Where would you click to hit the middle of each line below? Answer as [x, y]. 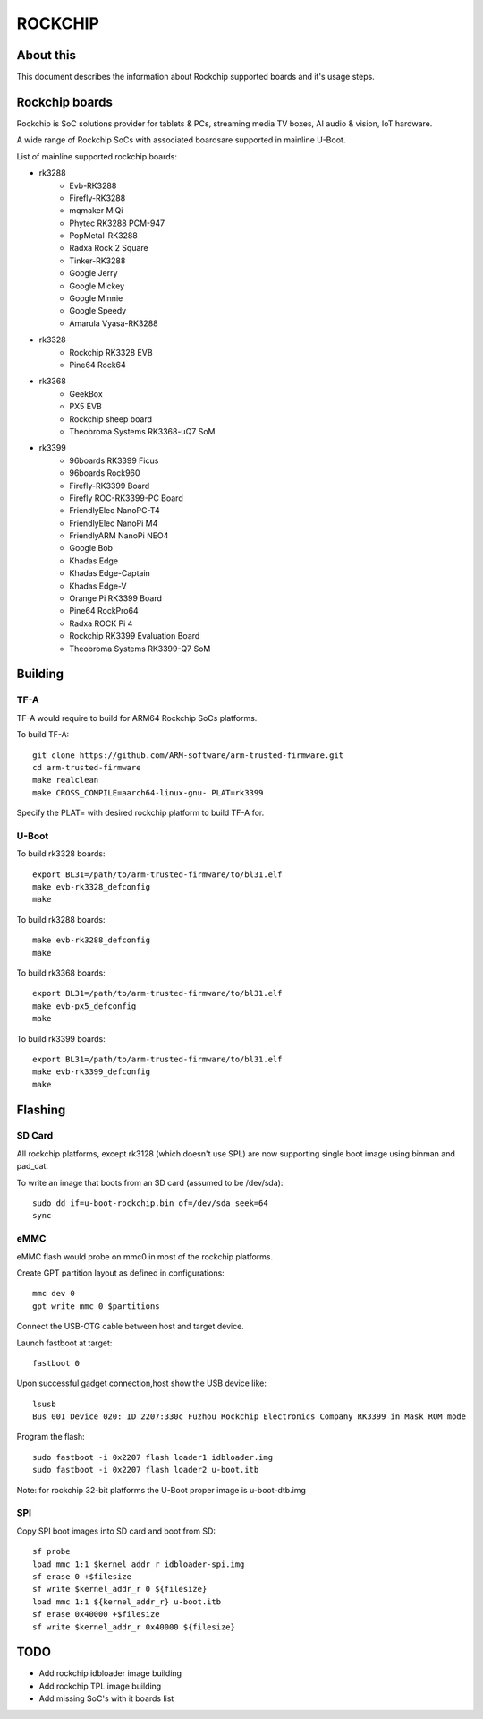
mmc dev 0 [54, 1294]
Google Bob [91, 548]
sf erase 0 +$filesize [82, 1576]
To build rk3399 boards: [61, 1038]
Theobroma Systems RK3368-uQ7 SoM [142, 431]
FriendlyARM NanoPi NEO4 [119, 536]
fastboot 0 [56, 1363]
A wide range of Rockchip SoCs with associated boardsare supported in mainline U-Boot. [181, 140]
